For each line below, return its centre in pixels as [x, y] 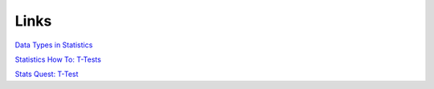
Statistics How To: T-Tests [58, 59]
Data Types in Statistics [54, 45]
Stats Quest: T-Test [47, 74]
